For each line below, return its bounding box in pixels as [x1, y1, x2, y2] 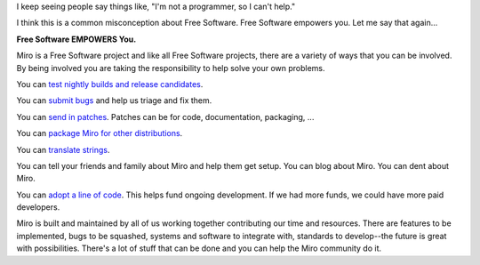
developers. [16, 202, 60, 213]
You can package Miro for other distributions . [16, 128, 183, 139]
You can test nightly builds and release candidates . [16, 78, 204, 89]
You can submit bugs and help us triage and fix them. [16, 95, 212, 106]
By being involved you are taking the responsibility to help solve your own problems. [16, 62, 325, 73]
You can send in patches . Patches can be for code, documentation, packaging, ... [16, 111, 315, 122]
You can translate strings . [16, 144, 110, 155]
